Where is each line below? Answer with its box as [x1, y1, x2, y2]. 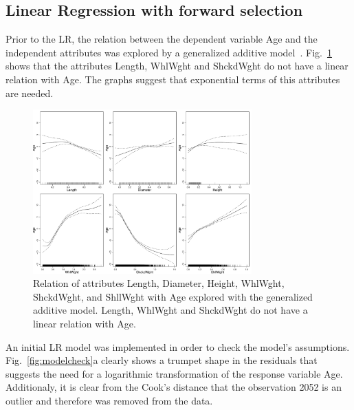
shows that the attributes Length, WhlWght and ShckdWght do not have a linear [5, 58, 349, 73]
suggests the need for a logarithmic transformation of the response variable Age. [5, 366, 343, 380]
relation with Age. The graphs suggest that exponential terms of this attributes [5, 72, 340, 86]
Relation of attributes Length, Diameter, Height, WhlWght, [33, 276, 285, 290]
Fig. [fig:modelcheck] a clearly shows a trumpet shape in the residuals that [5, 353, 318, 367]
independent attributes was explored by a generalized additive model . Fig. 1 [5, 45, 332, 59]
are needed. [5, 85, 54, 100]
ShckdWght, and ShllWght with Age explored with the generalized [33, 289, 313, 303]
